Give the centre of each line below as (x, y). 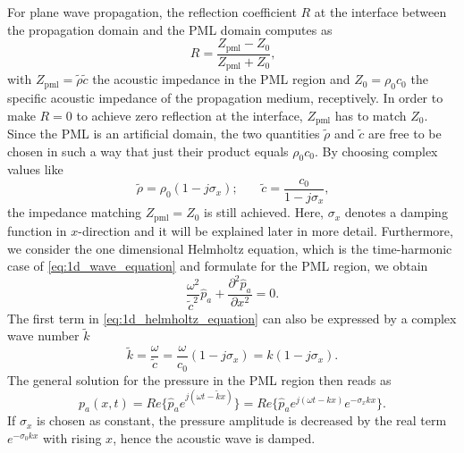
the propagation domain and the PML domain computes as (170, 29)
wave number (43, 336)
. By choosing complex (376, 151)
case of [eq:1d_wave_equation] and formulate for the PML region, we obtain (218, 266)
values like (35, 169)
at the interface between (380, 12)
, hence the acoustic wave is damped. (214, 438)
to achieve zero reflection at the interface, (190, 115)
